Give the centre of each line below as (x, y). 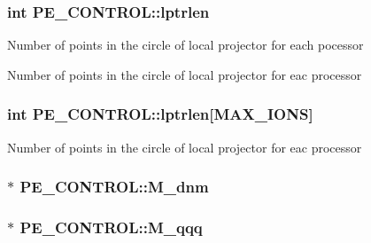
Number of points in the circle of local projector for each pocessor (185, 45)
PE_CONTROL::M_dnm (114, 187)
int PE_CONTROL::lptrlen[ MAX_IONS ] (160, 114)
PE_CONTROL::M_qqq (111, 227)
